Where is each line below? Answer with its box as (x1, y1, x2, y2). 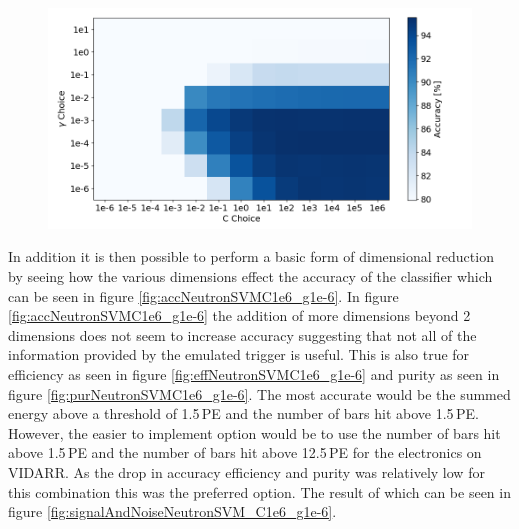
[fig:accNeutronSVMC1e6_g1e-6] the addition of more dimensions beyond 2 (8, 305, 471, 326)
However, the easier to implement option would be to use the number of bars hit (8, 422, 501, 443)
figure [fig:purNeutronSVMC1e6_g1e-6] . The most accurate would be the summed (8, 383, 511, 404)
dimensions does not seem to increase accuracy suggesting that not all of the (8, 324, 477, 345)
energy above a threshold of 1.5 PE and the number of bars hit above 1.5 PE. (8, 403, 479, 424)
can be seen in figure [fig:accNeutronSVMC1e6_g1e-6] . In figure (8, 285, 399, 306)
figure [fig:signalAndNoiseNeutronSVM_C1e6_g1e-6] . (8, 501, 337, 522)
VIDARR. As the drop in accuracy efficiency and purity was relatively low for (8, 461, 485, 482)
